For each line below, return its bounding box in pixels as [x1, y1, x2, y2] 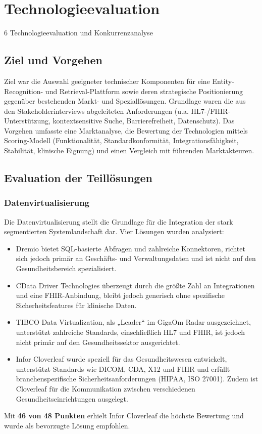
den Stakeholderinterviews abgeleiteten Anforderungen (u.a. [4, 105, 189, 116]
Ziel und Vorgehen [4, 52, 102, 68]
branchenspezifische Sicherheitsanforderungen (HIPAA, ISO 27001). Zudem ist [16, 373, 258, 384]
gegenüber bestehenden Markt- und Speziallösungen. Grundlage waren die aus [4, 96, 246, 106]
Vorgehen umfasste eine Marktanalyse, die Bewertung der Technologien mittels [4, 125, 248, 136]
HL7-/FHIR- [191, 105, 231, 116]
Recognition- [4, 85, 43, 96]
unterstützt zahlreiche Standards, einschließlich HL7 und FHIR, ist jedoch [16, 327, 245, 337]
